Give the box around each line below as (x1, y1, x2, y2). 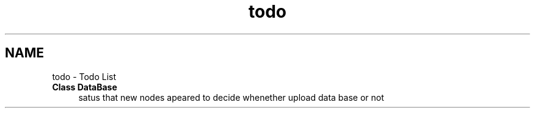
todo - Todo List (52, 71, 117, 82)
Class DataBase (52, 81, 117, 92)
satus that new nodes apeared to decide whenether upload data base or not (78, 92, 384, 103)
